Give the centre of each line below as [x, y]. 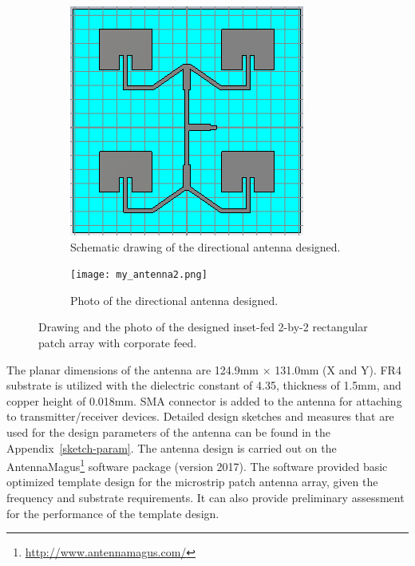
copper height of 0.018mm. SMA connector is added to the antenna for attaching [204, 400]
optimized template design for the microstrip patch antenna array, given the [192, 482]
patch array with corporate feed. [118, 343]
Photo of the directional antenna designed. [174, 300]
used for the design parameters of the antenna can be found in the [168, 432]
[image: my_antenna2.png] [139, 275]
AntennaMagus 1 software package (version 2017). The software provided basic [197, 465]
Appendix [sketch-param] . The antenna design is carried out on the [172, 447]
